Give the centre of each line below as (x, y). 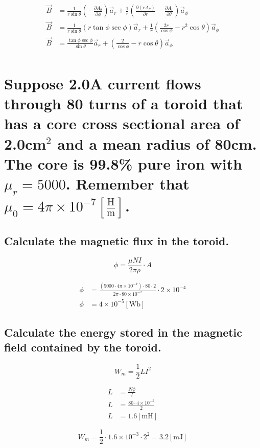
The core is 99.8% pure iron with (123, 163)
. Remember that (127, 183)
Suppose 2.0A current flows (103, 83)
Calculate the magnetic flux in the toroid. (117, 240)
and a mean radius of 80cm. (157, 143)
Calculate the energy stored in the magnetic (123, 332)
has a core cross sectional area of (122, 123)
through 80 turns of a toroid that (124, 103)
